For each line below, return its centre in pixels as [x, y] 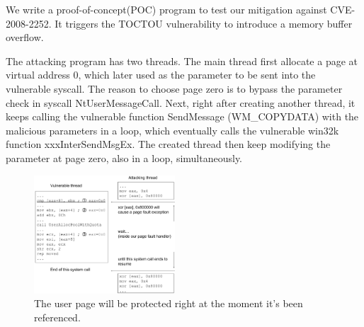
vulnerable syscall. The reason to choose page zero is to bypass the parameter [174, 88]
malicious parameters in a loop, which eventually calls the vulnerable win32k [172, 130]
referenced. [57, 317]
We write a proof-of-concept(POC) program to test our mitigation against [166, 9]
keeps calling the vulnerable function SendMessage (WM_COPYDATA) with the [182, 116]
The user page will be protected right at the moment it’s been [169, 303]
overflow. [25, 37]
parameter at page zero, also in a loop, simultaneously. [124, 157]
